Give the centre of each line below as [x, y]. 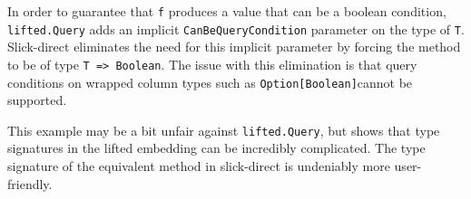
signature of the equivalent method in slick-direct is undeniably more [199, 166]
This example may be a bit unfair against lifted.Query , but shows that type [224, 130]
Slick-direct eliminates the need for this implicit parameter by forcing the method [234, 47]
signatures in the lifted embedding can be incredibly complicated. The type [216, 148]
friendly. [30, 183]
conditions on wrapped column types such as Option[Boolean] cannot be [210, 82]
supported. [37, 100]
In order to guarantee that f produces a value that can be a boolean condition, [227, 11]
